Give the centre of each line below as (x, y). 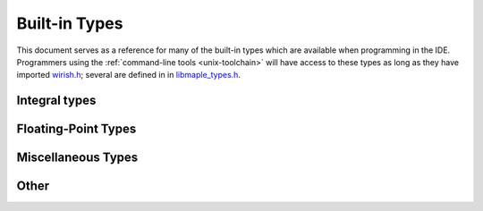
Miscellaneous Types (77, 158)
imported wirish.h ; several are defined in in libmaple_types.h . (129, 75)
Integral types (56, 101)
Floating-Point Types (76, 129)
